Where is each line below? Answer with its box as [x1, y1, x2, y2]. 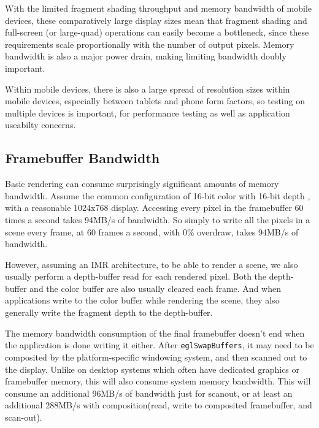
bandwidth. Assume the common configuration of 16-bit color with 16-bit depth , [5, 189, 310, 202]
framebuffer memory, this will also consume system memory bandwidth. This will [5, 375, 311, 388]
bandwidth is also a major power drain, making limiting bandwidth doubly [5, 50, 286, 63]
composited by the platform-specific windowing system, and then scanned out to [5, 350, 307, 363]
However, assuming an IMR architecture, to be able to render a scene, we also [5, 258, 298, 270]
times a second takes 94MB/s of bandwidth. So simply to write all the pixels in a [5, 213, 310, 226]
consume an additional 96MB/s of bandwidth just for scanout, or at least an [5, 386, 293, 399]
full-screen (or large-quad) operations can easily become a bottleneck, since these [5, 26, 309, 39]
